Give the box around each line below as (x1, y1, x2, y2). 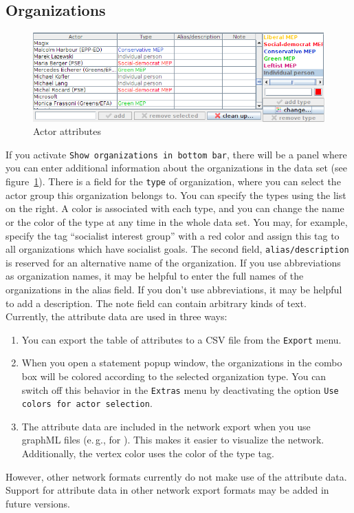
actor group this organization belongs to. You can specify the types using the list (5, 187, 346, 202)
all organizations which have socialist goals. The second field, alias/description (5, 242, 349, 256)
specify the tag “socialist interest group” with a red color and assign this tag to (5, 228, 340, 242)
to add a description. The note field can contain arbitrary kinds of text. (5, 295, 307, 310)
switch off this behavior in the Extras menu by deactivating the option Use (21, 382, 339, 397)
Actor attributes (33, 124, 101, 138)
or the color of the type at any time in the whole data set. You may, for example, (5, 214, 348, 229)
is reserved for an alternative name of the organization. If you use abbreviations (5, 255, 341, 269)
